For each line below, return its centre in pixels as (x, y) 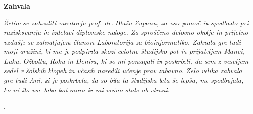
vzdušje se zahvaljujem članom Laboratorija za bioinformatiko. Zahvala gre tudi (123, 41)
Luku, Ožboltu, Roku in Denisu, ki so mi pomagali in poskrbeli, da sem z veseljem (126, 60)
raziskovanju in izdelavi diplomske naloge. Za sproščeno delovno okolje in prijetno (126, 32)
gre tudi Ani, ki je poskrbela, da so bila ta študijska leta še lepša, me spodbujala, (124, 80)
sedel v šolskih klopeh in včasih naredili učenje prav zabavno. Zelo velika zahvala (123, 70)
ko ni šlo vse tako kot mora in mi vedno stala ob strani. (87, 89)
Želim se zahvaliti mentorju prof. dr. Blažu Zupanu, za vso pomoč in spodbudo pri (126, 22)
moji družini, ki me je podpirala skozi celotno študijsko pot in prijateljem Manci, (124, 51)
